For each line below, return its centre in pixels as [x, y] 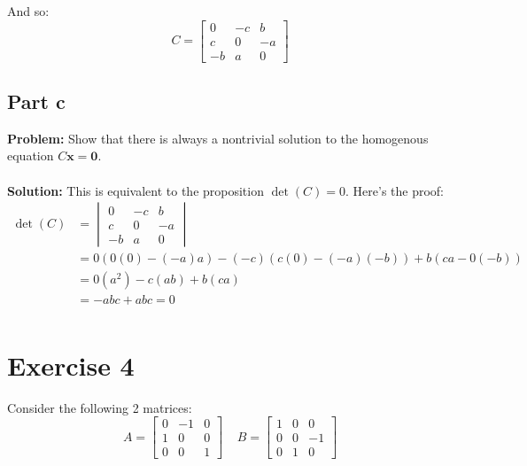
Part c [36, 101]
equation [31, 155]
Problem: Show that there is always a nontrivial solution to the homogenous [218, 138]
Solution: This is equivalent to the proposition [136, 190]
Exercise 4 [71, 365]
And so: [28, 11]
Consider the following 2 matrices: [100, 407]
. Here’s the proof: [395, 190]
